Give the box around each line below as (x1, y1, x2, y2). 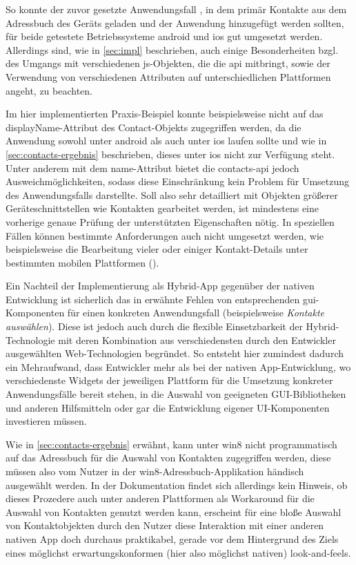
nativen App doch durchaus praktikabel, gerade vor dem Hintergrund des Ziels (6, 531, 339, 546)
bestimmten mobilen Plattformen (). (6, 255, 159, 269)
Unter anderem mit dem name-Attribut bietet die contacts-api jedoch (6, 160, 299, 175)
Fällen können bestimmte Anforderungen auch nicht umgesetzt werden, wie (6, 228, 324, 242)
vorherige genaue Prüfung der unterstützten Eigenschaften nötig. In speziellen (6, 214, 335, 229)
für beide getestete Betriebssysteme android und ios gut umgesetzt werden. (6, 29, 323, 44)
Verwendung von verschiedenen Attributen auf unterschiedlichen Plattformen (6, 69, 331, 84)
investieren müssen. (6, 414, 87, 428)
